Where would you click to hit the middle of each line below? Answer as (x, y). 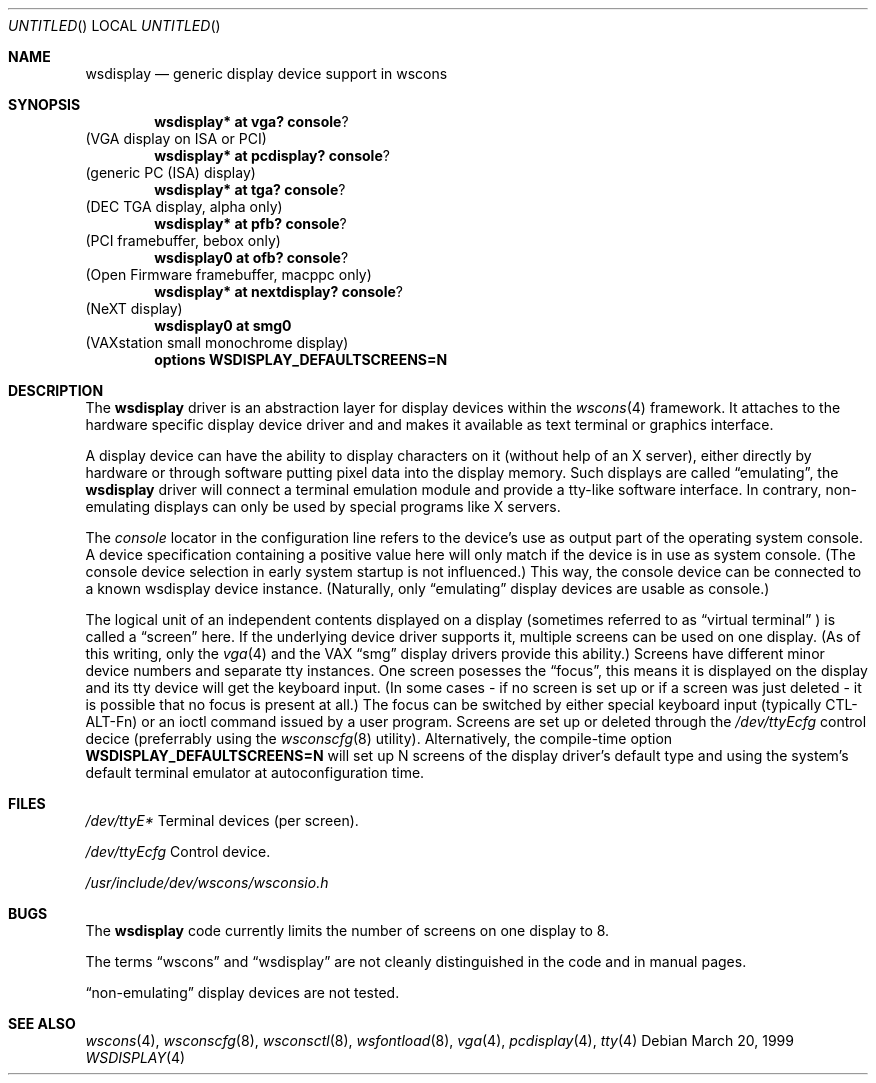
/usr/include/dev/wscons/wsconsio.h (207, 882)
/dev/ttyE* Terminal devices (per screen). (222, 820)
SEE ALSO (42, 1023)
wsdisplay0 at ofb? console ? (251, 257)
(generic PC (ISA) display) (170, 172)
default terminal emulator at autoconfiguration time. (255, 772)
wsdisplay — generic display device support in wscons (266, 73)
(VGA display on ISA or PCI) (176, 138)
